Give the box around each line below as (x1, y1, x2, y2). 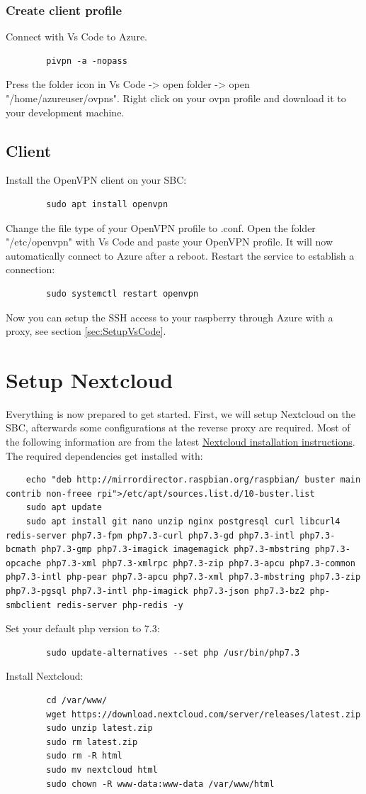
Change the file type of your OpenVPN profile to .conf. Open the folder (6, 220, 316, 235)
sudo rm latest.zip (46, 737, 138, 747)
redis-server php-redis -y (56, 600, 183, 610)
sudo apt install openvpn (46, 199, 168, 209)
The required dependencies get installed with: (6, 448, 203, 463)
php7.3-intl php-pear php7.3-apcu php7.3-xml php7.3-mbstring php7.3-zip (6, 572, 361, 583)
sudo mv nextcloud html (46, 764, 158, 775)
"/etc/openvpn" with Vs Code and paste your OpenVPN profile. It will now (6, 234, 333, 249)
